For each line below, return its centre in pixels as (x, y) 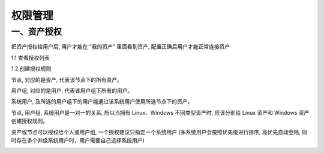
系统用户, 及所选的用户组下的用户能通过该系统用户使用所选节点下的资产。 (102, 102)
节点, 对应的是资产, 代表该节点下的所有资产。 (67, 79)
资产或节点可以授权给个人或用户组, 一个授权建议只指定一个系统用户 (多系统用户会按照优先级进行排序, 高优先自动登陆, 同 (159, 132)
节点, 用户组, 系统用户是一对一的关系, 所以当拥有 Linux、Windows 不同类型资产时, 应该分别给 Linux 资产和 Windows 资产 (160, 112)
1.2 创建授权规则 (31, 69)
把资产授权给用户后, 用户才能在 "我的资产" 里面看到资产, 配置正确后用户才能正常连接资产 (121, 47)
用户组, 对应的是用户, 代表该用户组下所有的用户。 (72, 90)
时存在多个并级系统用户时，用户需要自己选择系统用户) (78, 140)
